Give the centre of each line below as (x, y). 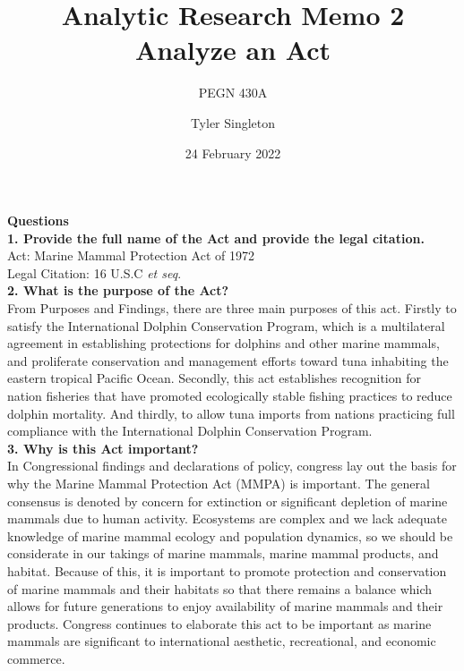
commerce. (36, 658)
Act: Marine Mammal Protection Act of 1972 (131, 255)
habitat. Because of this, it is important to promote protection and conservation (227, 570)
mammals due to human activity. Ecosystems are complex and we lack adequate (227, 518)
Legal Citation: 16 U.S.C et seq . (95, 272)
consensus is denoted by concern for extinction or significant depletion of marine (228, 501)
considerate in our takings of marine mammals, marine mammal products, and (223, 553)
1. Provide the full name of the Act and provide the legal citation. (216, 238)
